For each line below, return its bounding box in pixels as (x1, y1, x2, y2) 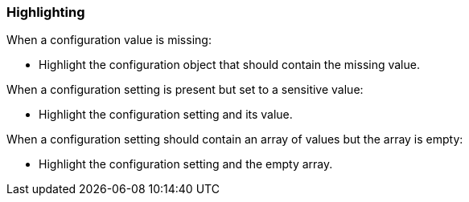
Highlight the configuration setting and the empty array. (39, 157, 333, 172)
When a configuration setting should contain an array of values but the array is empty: (6, 132, 463, 147)
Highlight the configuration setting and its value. (39, 107, 293, 122)
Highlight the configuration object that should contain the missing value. (39, 58, 420, 72)
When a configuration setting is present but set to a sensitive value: (6, 83, 364, 97)
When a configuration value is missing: (6, 33, 212, 47)
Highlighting (6, 4, 85, 20)
